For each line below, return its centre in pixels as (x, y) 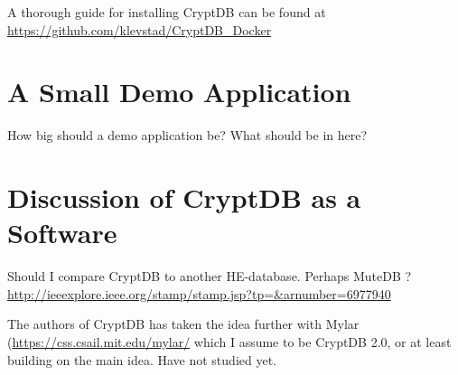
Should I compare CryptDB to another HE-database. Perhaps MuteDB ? (210, 276)
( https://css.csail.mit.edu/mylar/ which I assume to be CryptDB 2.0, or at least (229, 342)
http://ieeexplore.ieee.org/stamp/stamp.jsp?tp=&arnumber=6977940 (199, 293)
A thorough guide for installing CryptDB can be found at (167, 12)
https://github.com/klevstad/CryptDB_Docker (140, 29)
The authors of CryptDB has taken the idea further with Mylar (183, 324)
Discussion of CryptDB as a (184, 197)
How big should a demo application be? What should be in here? (187, 135)
